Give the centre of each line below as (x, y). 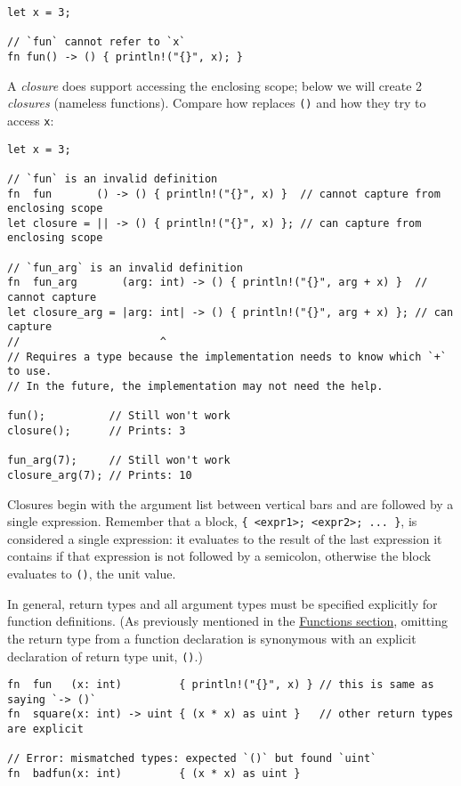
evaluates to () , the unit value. (92, 574)
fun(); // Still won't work (119, 416)
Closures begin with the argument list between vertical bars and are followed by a (230, 503)
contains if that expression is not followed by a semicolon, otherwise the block (219, 556)
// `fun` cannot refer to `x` (97, 42)
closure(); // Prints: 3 (97, 431)
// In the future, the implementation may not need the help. (195, 387)
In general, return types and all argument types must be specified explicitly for (222, 603)
